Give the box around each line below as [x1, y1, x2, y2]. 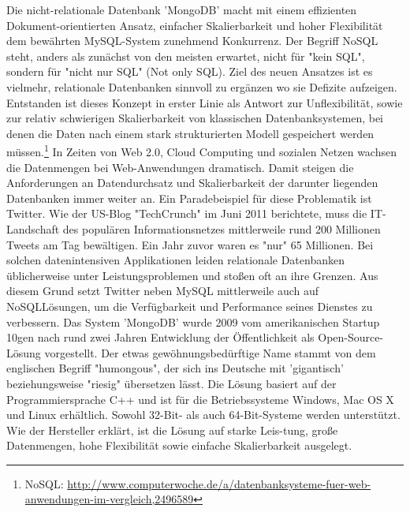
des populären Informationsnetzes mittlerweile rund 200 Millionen [62, 220, 381, 237]
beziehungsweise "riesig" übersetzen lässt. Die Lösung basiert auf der [6, 375, 337, 391]
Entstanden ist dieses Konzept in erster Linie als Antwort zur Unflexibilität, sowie [6, 94, 403, 110]
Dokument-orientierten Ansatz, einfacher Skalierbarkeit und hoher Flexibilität [6, 17, 383, 33]
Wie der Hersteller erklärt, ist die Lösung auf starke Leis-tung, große [6, 421, 338, 438]
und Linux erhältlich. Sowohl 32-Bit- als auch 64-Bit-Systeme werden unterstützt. [6, 406, 401, 423]
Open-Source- [318, 329, 384, 346]
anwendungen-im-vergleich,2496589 [24, 491, 194, 507]
